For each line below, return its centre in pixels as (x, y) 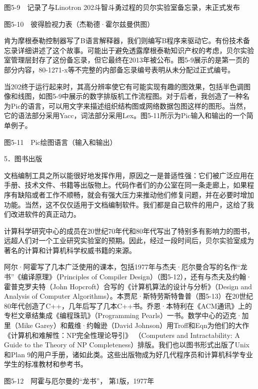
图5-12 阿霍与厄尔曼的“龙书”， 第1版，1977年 (79, 381)
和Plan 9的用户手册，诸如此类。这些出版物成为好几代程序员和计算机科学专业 (129, 354)
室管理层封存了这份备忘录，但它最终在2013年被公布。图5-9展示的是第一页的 (127, 60)
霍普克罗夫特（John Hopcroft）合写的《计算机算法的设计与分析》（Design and (128, 286)
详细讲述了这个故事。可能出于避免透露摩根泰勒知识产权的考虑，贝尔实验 (136, 50)
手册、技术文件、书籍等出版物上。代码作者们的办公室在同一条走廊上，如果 (126, 185)
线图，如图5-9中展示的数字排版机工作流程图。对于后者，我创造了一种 (130, 96)
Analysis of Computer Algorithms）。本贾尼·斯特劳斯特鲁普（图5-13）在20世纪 (129, 296)
